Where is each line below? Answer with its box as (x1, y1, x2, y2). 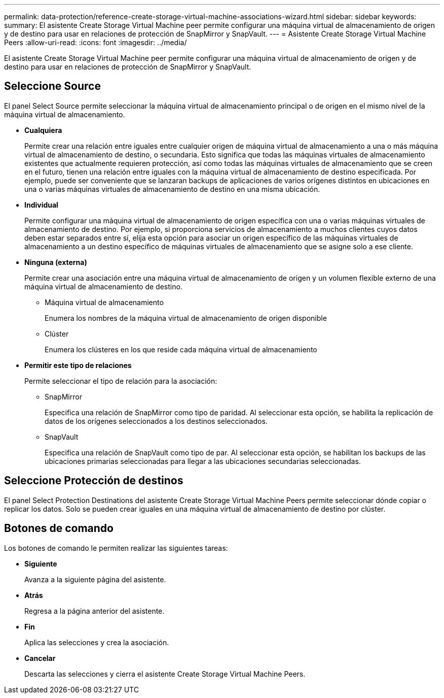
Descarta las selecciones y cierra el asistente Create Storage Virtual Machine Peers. (24, 669, 306, 678)
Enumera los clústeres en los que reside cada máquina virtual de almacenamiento (45, 345, 317, 354)
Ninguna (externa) (24, 257, 87, 267)
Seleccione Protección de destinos (4, 474, 183, 487)
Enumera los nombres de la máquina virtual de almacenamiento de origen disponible (45, 313, 327, 322)
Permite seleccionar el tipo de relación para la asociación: (24, 376, 217, 385)
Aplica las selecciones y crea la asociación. (24, 638, 169, 647)
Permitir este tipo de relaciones (24, 360, 132, 370)
